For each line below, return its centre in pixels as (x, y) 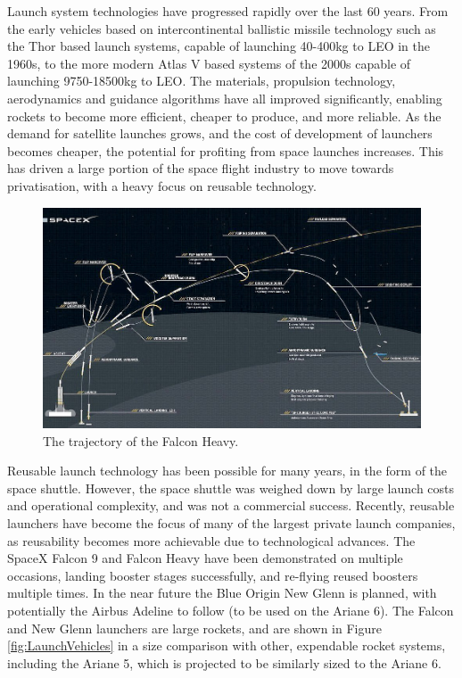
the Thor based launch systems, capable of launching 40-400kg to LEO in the (219, 46)
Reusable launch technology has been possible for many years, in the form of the (227, 471)
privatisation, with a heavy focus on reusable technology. (162, 185)
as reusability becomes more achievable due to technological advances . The (211, 540)
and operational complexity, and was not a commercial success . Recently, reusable (231, 505)
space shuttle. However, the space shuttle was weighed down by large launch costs (231, 488)
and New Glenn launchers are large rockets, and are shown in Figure (194, 628)
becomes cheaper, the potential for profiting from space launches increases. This (226, 150)
